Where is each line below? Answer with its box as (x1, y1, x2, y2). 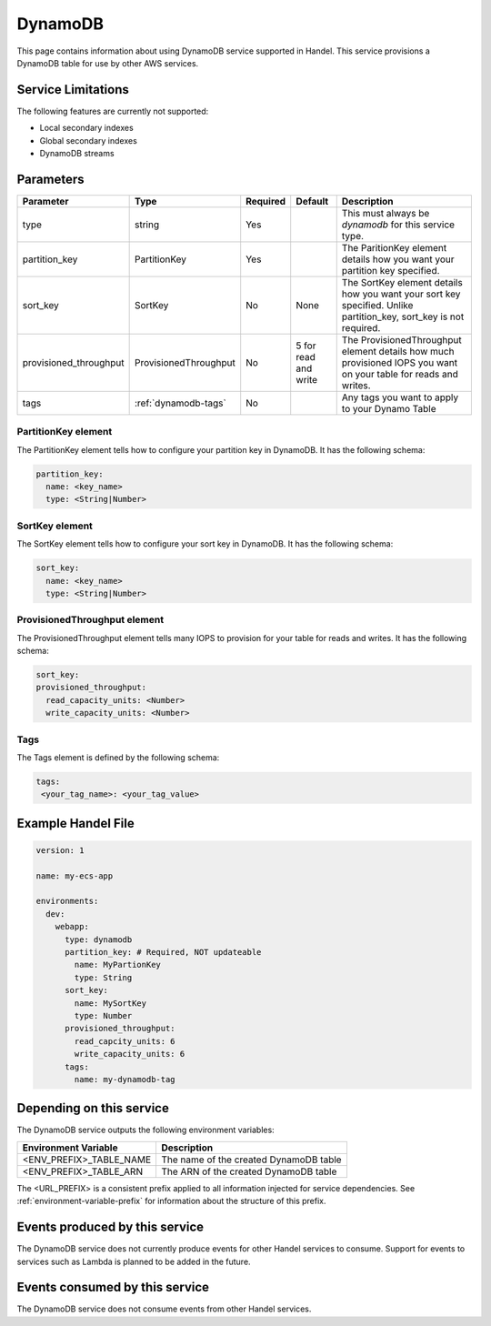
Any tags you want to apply (341, 391, 459, 404)
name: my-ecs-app (35, 870, 114, 881)
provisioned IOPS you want (341, 356, 458, 368)
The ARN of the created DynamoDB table (160, 1165, 337, 1178)
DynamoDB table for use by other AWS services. (16, 57, 199, 68)
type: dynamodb (65, 934, 133, 945)
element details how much (341, 345, 455, 357)
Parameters (16, 171, 85, 186)
